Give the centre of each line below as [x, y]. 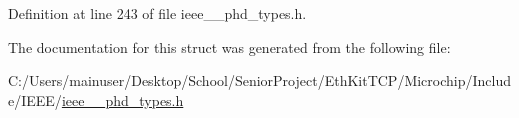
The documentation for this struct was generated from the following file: [229, 46]
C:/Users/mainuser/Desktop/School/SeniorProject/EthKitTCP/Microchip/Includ [260, 80]
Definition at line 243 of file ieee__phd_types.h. [157, 13]
